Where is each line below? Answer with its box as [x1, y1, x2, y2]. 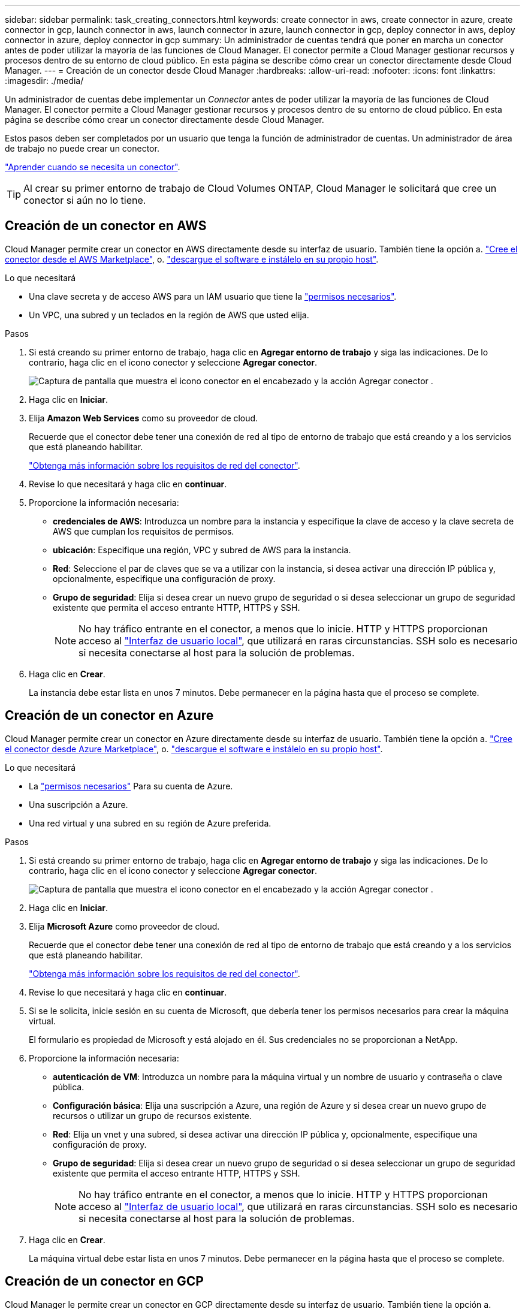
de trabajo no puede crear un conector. [5, 143, 159, 153]
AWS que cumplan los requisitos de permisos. [53, 526, 234, 536]
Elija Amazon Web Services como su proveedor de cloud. [29, 412, 258, 423]
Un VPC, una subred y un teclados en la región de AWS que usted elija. [29, 309, 309, 320]
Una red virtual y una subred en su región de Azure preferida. [29, 818, 271, 828]
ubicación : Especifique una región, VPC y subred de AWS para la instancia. [53, 544, 351, 555]
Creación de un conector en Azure [5, 708, 214, 723]
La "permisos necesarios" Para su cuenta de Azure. [29, 780, 233, 791]
